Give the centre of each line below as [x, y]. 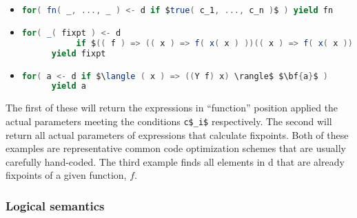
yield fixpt [79, 53]
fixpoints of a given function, [66, 175]
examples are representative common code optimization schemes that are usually [176, 148]
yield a [69, 86]
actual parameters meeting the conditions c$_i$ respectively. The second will [169, 121]
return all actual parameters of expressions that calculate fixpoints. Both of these [177, 134]
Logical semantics [55, 205]
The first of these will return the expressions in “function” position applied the [172, 108]
